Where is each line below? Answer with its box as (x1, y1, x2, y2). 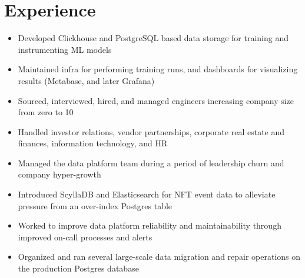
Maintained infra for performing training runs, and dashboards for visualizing (18, 63, 298, 75)
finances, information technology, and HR (18, 137, 168, 149)
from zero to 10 (18, 106, 74, 118)
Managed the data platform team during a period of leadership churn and (18, 156, 284, 169)
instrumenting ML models (18, 43, 112, 55)
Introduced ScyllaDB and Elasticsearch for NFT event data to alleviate (18, 188, 276, 200)
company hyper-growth (18, 168, 101, 180)
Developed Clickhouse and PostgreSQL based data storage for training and (18, 32, 289, 44)
